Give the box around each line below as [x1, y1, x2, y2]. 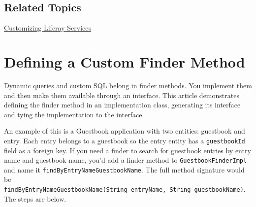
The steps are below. [4, 193, 66, 204]
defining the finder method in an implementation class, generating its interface [4, 100, 241, 110]
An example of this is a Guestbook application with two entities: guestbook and [4, 126, 245, 136]
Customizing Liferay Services [4, 23, 91, 33]
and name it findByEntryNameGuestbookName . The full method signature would [4, 164, 245, 174]
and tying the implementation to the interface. [4, 109, 144, 119]
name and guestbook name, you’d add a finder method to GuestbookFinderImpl [4, 155, 247, 165]
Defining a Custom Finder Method [4, 51, 245, 71]
